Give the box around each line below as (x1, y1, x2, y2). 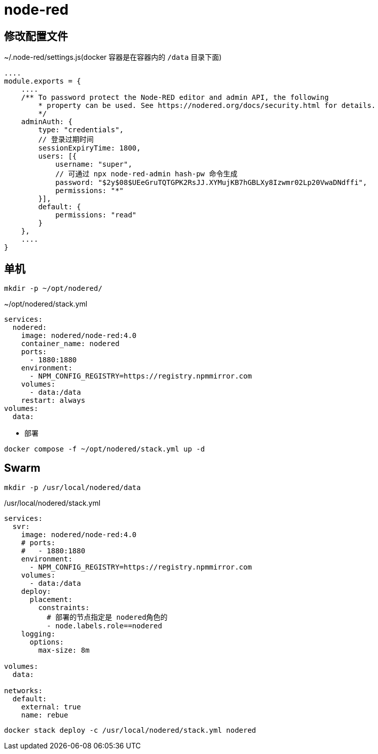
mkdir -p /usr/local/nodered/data (4, 483, 141, 492)
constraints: (38, 603, 90, 612)
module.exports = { (4, 77, 81, 86)
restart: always (21, 396, 86, 405)
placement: (29, 595, 72, 604)
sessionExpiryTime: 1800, (38, 144, 141, 153)
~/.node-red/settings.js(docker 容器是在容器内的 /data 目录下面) (4, 53, 222, 62)
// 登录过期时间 (38, 135, 94, 144)
